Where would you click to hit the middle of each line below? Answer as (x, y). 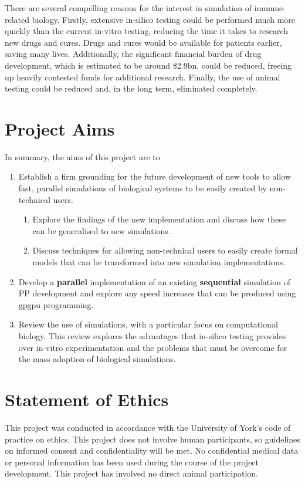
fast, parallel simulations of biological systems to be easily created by (143, 188)
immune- (270, 8)
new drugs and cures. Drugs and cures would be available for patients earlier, (143, 42)
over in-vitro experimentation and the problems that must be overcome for (153, 347)
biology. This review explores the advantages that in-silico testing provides (152, 336)
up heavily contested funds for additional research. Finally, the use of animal (143, 77)
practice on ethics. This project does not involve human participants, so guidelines (152, 439)
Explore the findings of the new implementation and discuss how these (159, 219)
